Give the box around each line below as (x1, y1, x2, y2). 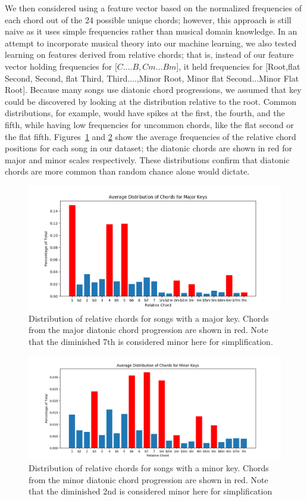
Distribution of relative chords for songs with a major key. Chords (29, 312, 269, 324)
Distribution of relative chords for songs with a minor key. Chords (29, 462, 269, 474)
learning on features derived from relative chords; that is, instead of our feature (5, 48, 294, 61)
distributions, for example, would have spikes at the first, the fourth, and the (5, 107, 285, 119)
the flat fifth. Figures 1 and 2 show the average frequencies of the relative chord (5, 130, 296, 142)
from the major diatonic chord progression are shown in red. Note (29, 323, 268, 336)
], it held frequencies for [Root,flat (176, 60, 300, 72)
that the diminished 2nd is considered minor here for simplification (29, 485, 272, 497)
